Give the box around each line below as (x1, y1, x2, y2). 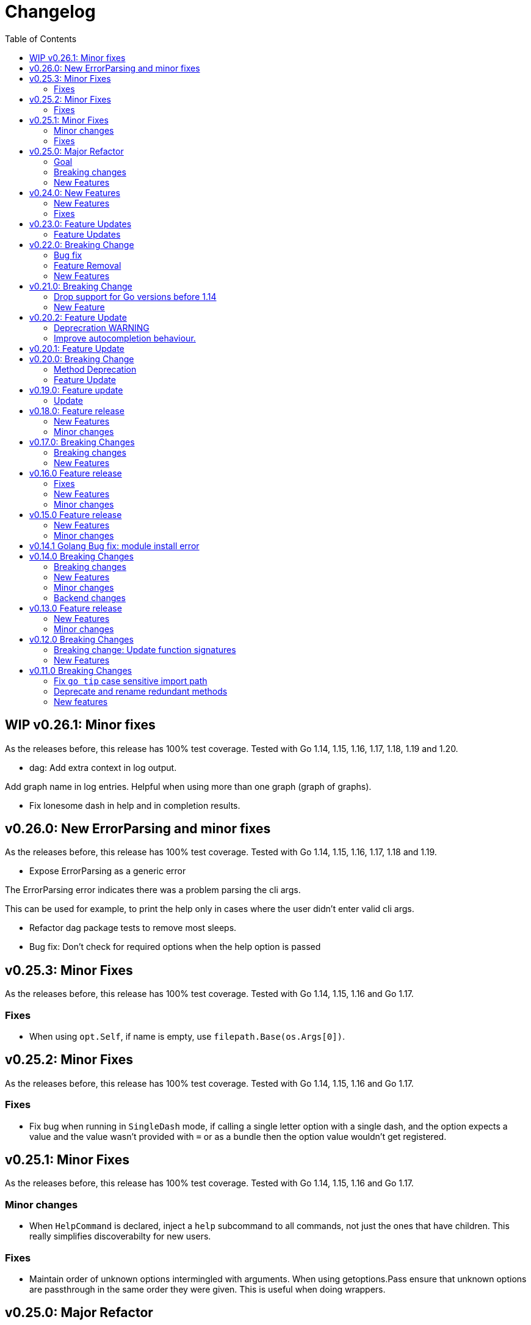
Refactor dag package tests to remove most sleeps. (29, 922, 237, 933)
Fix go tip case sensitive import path (54, 675, 208, 686)
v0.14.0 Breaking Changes (29, 550, 134, 561)
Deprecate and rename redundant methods (54, 685, 228, 696)
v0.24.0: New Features (29, 187, 120, 198)
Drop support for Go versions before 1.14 (54, 291, 217, 302)
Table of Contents (5, 33, 77, 44)
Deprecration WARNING (54, 322, 150, 333)
